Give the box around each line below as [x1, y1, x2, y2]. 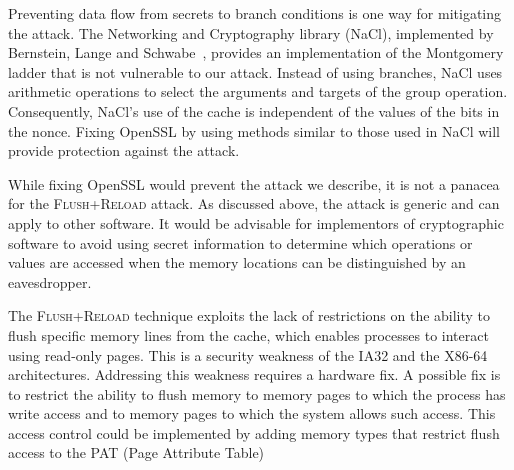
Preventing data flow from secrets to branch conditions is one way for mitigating [8, 3, 502, 23]
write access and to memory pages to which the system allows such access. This [8, 403, 496, 424]
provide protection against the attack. [8, 140, 240, 161]
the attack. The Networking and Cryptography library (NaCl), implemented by [8, 22, 494, 43]
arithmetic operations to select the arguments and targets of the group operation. [8, 81, 508, 102]
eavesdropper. [8, 271, 92, 292]
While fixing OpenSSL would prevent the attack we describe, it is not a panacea [8, 173, 500, 194]
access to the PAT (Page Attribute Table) [8, 442, 265, 463]
